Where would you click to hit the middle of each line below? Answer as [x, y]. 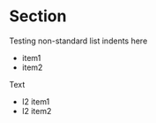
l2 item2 [37, 111]
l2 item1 [36, 101]
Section [38, 16]
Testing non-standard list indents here [78, 41]
